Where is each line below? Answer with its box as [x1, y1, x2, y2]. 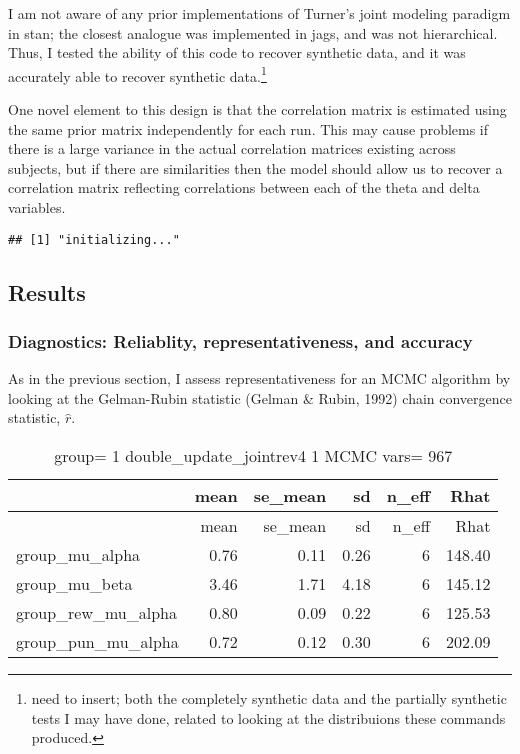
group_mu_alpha [16, 543, 141, 567]
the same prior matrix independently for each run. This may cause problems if [8, 118, 489, 139]
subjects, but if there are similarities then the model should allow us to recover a [8, 157, 503, 178]
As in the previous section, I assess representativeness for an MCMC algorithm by [8, 368, 511, 389]
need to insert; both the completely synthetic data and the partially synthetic [31, 688, 507, 709]
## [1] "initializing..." [8, 232, 180, 247]
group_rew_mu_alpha [16, 601, 178, 625]
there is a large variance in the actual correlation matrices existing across [8, 138, 456, 159]
